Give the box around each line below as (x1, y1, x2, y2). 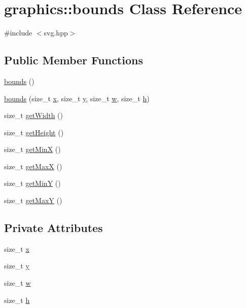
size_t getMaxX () (4, 161, 62, 171)
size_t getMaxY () (4, 195, 62, 206)
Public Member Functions (4, 52, 143, 68)
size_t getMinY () (4, 178, 61, 188)
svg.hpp (44, 27, 68, 38)
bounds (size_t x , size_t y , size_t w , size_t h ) (4, 93, 150, 103)
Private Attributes (4, 220, 103, 236)
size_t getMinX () (4, 144, 61, 155)
